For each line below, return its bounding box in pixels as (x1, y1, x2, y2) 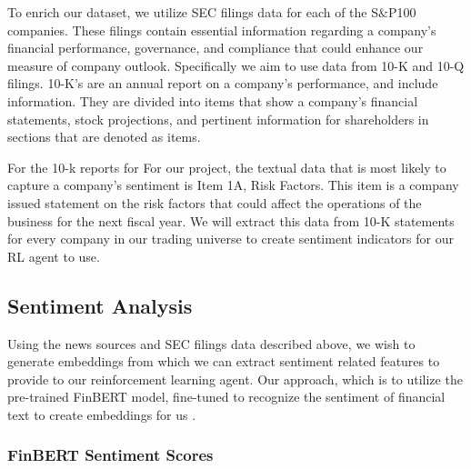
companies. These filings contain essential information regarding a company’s (7, 20, 436, 39)
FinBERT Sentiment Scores (7, 444, 214, 466)
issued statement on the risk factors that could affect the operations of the (7, 193, 422, 212)
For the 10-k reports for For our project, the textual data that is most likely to (7, 157, 446, 176)
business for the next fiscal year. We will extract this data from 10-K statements (7, 211, 455, 230)
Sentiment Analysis (7, 291, 193, 319)
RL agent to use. (7, 246, 100, 265)
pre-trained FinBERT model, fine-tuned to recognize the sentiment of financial (7, 387, 446, 406)
